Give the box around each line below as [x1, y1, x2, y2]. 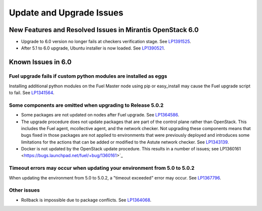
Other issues [9, 187, 40, 194]
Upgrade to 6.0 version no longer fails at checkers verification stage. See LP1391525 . [21, 39, 191, 45]
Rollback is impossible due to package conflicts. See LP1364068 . [21, 197, 151, 203]
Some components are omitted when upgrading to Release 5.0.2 [9, 102, 164, 109]
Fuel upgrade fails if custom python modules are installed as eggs [9, 73, 167, 80]
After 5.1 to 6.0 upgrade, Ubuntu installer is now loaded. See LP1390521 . [21, 45, 165, 51]
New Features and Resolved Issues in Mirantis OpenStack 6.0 [9, 26, 199, 34]
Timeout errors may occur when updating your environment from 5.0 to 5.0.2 [9, 165, 195, 172]
